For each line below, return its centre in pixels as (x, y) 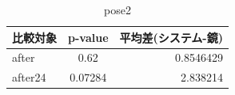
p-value (88, 37)
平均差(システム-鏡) (171, 37)
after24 (29, 77)
